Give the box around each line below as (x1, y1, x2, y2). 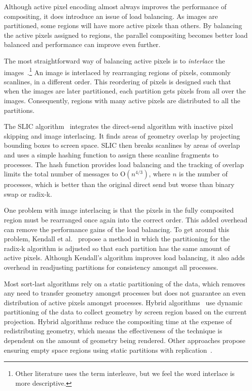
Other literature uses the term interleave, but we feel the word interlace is (15, 368, 235, 378)
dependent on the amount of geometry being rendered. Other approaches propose (4, 335, 246, 345)
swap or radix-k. (4, 188, 52, 199)
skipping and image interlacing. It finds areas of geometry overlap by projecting (4, 130, 240, 141)
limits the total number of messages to (4, 169, 118, 179)
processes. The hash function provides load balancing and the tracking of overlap (4, 159, 244, 169)
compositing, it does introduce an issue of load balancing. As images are (4, 11, 218, 21)
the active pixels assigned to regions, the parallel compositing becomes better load (4, 30, 248, 40)
